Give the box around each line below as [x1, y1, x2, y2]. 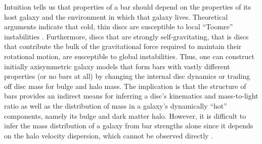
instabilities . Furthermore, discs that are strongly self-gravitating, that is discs [4, 31, 249, 41]
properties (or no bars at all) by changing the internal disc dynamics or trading [4, 71, 250, 81]
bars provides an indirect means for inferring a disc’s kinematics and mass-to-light [4, 90, 258, 101]
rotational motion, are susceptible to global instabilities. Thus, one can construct [4, 51, 254, 61]
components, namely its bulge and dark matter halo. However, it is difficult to [4, 110, 246, 121]
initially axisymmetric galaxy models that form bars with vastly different [4, 61, 230, 71]
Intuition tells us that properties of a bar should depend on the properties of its [4, 2, 251, 12]
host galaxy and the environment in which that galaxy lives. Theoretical [4, 11, 228, 22]
